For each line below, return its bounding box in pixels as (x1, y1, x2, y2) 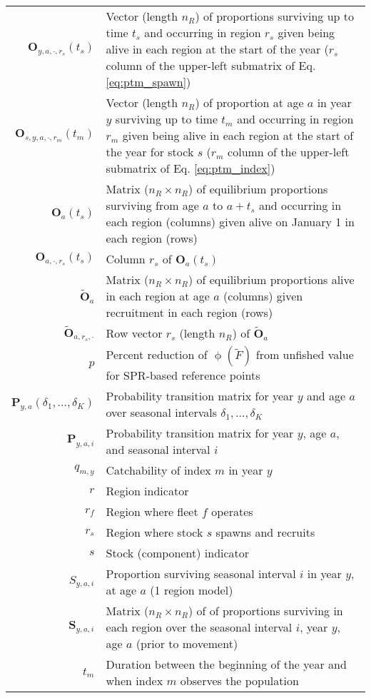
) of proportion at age (195, 94, 304, 111)
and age (306, 388, 346, 405)
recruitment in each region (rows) (106, 304, 273, 320)
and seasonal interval (106, 441, 210, 458)
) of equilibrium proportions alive (188, 271, 355, 288)
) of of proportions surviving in (188, 602, 343, 619)
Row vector (106, 325, 163, 342)
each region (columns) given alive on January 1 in (106, 213, 355, 230)
